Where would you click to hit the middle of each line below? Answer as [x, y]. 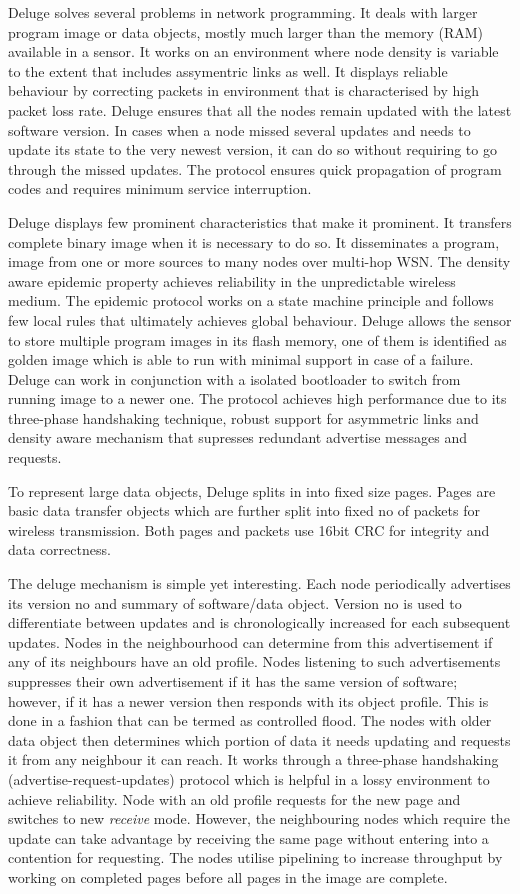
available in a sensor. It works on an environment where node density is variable [253, 51]
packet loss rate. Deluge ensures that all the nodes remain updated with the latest [260, 109]
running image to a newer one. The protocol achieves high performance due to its [257, 398]
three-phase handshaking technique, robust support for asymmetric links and [243, 417]
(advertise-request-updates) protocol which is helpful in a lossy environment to [249, 778]
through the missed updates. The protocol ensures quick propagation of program [255, 168]
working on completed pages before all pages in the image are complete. [228, 876]
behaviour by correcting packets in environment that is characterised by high [244, 90]
